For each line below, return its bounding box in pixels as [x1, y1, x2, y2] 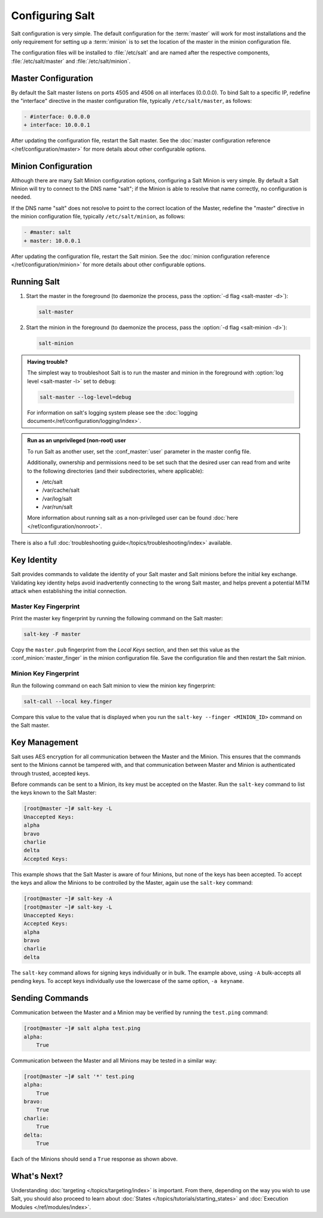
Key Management [11, 737, 79, 747]
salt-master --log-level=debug [39, 394, 132, 400]
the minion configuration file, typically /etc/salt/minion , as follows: [11, 213, 185, 220]
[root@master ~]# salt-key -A [23, 895, 112, 902]
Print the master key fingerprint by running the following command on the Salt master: [11, 615, 223, 622]
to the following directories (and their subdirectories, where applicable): [27, 467, 204, 474]
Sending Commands [11, 993, 89, 1003]
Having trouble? [27, 358, 68, 365]
